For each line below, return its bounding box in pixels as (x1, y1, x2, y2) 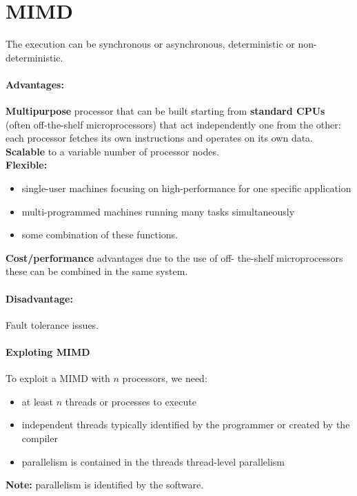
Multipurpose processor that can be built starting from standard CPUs (6, 104, 325, 118)
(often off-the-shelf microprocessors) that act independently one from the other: (6, 117, 341, 131)
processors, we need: (122, 371, 207, 385)
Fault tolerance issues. (6, 317, 99, 332)
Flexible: (6, 158, 48, 172)
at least (21, 394, 53, 408)
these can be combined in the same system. (6, 264, 188, 278)
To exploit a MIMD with (6, 371, 110, 385)
